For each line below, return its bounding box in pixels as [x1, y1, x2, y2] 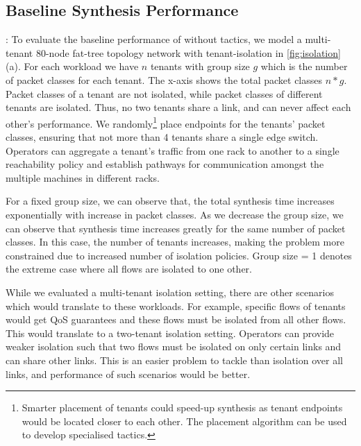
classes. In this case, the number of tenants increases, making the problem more [6, 234, 344, 249]
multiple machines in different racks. [6, 170, 160, 185]
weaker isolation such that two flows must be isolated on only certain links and [6, 339, 342, 354]
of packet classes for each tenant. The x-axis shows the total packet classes [6, 72, 323, 87]
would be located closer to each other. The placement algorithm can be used [22, 413, 347, 428]
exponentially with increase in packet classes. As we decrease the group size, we [6, 207, 344, 221]
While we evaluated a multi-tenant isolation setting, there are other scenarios [6, 284, 334, 299]
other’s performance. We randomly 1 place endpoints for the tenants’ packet [6, 114, 326, 130]
